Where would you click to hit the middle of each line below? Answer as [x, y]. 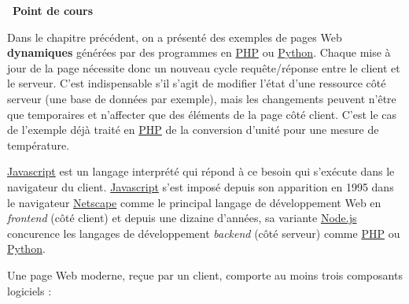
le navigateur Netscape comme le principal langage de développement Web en [194, 202]
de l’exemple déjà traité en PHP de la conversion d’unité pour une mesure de [193, 130]
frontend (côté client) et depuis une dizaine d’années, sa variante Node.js [182, 218]
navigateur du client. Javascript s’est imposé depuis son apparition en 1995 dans [201, 186]
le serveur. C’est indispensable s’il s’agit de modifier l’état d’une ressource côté [197, 83]
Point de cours [53, 10]
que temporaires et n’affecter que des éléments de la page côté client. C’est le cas [202, 114]
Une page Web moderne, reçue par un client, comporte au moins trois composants [205, 274]
